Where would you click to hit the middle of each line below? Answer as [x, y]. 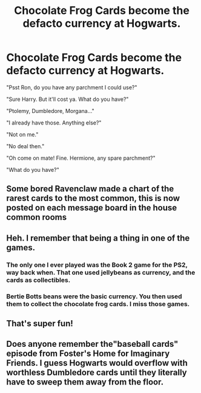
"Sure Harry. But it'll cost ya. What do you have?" [68, 99]
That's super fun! [40, 323]
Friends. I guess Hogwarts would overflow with [97, 363]
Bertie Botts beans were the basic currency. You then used [94, 296]
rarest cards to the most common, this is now [93, 198]
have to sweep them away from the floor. [85, 382]
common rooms [37, 217]
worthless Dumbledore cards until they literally [97, 373]
